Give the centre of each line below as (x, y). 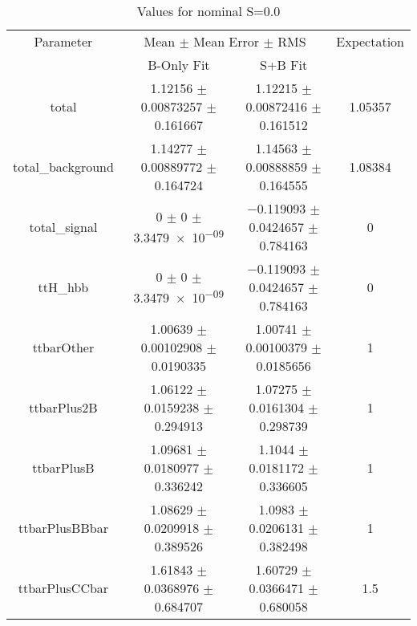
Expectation (370, 41)
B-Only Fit (179, 65)
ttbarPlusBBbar (63, 528)
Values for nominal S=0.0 (208, 11)
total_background (63, 167)
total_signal (63, 227)
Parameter (63, 41)
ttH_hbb (63, 287)
